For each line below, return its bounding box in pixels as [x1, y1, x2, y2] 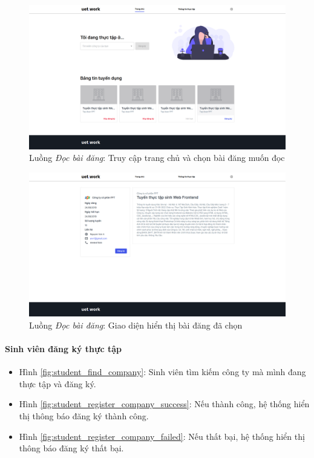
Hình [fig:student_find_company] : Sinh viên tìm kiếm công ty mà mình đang [19, 365, 306, 378]
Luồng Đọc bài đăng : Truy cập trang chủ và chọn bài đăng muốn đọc [29, 151, 285, 164]
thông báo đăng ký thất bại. [19, 442, 124, 454]
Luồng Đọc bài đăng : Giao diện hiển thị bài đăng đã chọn [29, 318, 243, 331]
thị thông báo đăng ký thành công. [19, 409, 149, 422]
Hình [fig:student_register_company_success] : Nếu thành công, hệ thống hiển [19, 397, 310, 410]
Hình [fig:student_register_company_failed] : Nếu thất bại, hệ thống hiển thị [19, 430, 305, 442]
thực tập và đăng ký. [19, 377, 96, 390]
